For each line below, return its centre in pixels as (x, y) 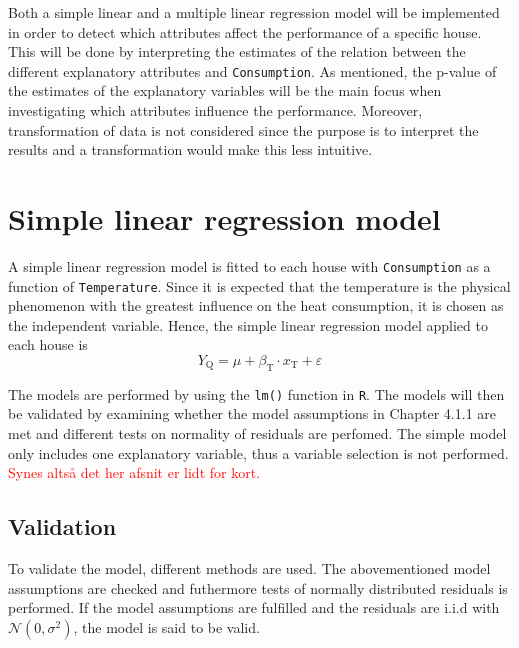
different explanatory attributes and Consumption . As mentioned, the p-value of (252, 70)
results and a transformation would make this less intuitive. (190, 149)
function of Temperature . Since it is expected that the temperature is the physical (259, 285)
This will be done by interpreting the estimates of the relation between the (237, 51)
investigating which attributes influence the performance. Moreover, (215, 110)
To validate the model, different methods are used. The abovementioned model (249, 568)
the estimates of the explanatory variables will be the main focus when (225, 90)
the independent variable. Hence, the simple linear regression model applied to (248, 324)
